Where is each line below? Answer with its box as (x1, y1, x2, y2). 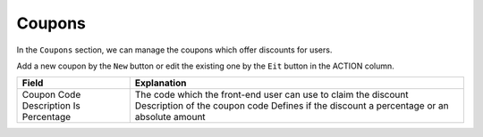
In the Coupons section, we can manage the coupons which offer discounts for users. (16, 44, 333, 55)
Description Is (21, 100, 80, 112)
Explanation (134, 77, 187, 89)
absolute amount (134, 111, 206, 124)
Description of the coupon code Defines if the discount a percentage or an (134, 100, 449, 112)
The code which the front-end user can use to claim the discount (134, 89, 409, 101)
